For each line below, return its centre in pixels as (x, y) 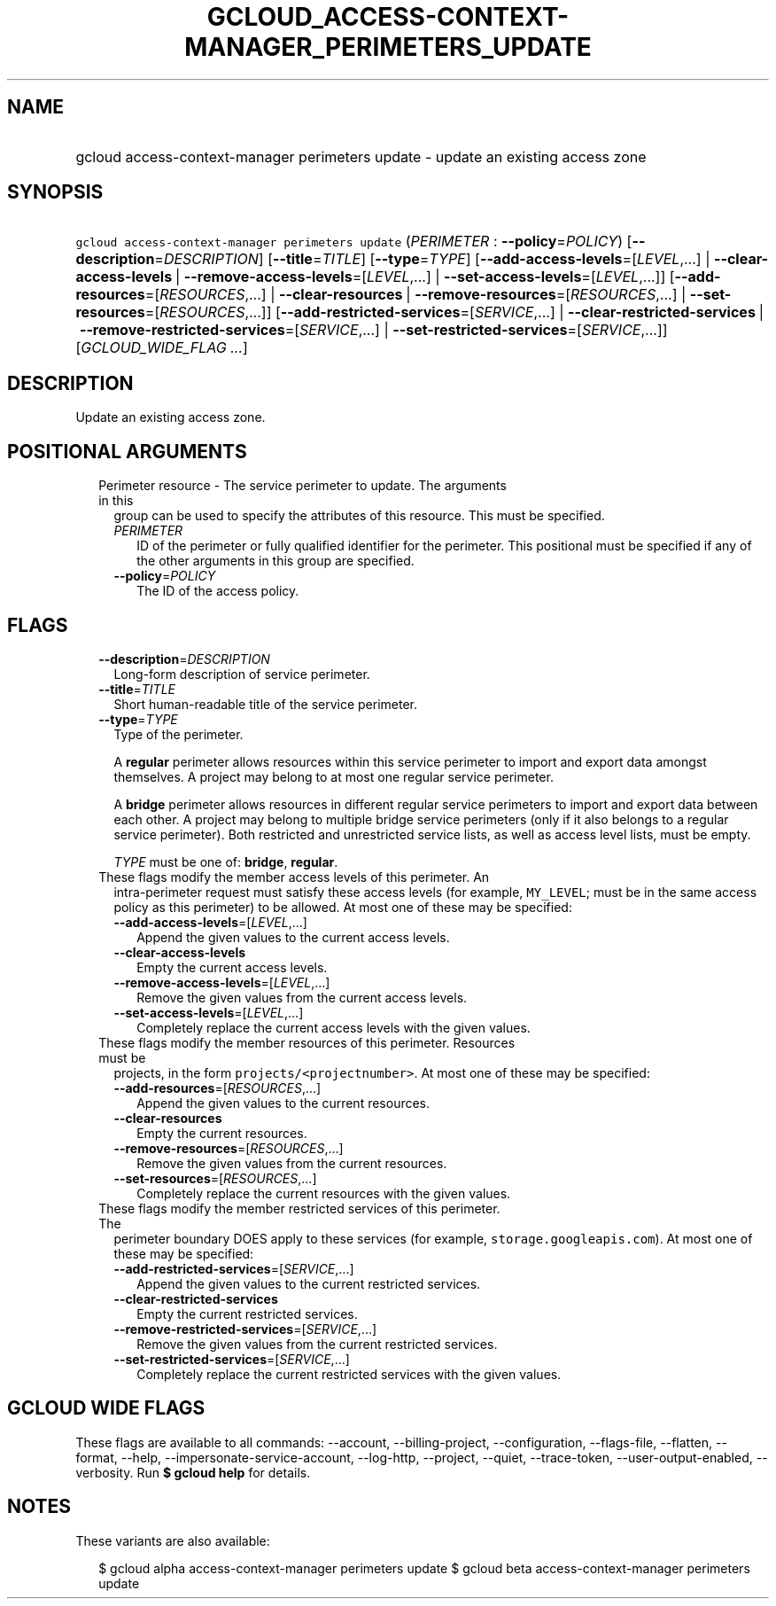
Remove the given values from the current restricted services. (317, 1344)
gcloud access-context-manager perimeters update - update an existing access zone (361, 156)
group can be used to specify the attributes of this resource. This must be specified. (359, 516)
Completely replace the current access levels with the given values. (334, 1027)
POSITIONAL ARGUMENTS (127, 451)
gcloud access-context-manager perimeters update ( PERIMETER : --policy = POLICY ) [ (354, 242)
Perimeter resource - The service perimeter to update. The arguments (303, 486)
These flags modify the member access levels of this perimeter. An (294, 877)
